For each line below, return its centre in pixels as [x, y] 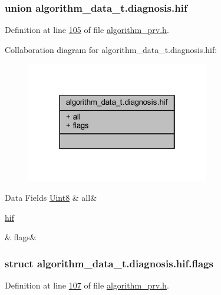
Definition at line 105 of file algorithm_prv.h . [87, 30]
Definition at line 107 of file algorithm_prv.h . [87, 285]
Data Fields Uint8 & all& [51, 197]
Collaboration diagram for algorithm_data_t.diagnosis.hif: [111, 49]
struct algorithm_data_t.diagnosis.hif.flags [109, 263]
